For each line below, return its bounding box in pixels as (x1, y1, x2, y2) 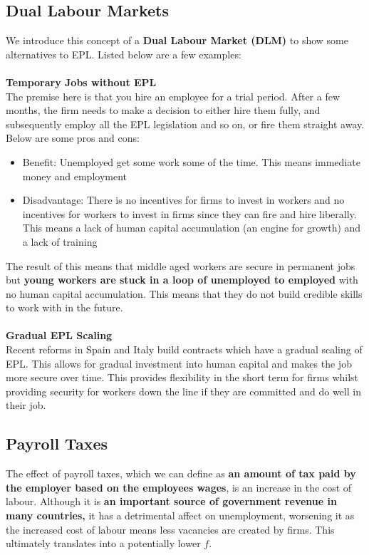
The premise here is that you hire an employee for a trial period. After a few (6, 88, 341, 103)
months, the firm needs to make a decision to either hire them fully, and (6, 103, 321, 118)
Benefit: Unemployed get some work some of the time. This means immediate (22, 154, 360, 169)
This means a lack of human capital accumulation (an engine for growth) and (22, 220, 361, 235)
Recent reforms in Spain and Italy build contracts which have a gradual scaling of (6, 342, 363, 357)
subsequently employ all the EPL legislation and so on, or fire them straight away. (6, 116, 365, 131)
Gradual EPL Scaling (6, 328, 113, 343)
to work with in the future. (6, 300, 123, 315)
